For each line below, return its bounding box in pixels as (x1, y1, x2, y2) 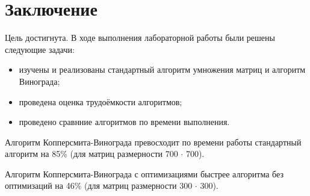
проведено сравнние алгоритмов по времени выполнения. (19, 115, 230, 128)
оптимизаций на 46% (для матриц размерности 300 (5, 179, 193, 192)
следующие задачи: (5, 43, 75, 55)
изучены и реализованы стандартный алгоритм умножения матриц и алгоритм (19, 63, 306, 76)
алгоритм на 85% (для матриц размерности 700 (5, 147, 178, 160)
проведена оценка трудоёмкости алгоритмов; (19, 95, 182, 108)
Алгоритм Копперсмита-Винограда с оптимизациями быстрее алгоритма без (5, 167, 284, 180)
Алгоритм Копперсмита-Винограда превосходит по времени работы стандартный (5, 135, 302, 148)
